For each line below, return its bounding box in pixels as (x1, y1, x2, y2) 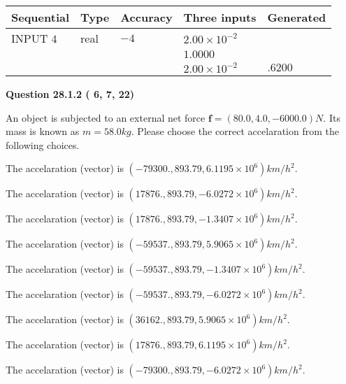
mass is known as (6, 124, 80, 138)
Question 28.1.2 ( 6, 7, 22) (6, 87, 135, 101)
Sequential (11, 9, 70, 25)
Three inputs (183, 9, 257, 25)
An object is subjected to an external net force (6, 110, 206, 125)
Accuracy (120, 9, 173, 25)
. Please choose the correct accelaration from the (131, 124, 339, 138)
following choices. (6, 137, 80, 152)
